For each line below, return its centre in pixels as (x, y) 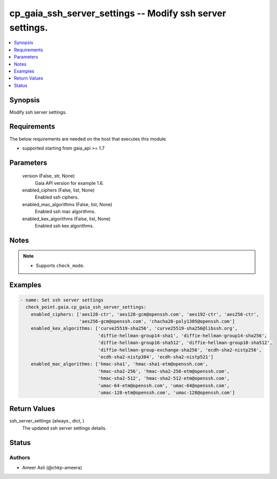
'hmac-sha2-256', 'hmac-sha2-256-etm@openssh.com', (164, 371)
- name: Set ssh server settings (62, 300)
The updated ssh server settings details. (64, 428)
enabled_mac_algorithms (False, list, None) (67, 204)
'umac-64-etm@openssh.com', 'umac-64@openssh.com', (164, 385)
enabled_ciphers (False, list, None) (59, 190)
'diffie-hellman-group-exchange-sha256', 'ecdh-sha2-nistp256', (180, 350)
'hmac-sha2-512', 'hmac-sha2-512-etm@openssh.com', (164, 378)
